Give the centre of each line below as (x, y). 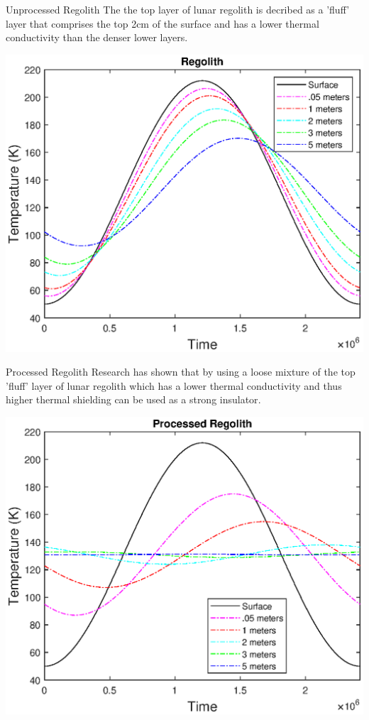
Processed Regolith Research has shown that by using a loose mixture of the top (181, 372)
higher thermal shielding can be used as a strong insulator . (133, 399)
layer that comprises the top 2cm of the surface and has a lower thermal (163, 23)
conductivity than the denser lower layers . (97, 37)
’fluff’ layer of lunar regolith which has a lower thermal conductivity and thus (174, 385)
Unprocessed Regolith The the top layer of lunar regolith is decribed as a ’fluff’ (178, 9)
